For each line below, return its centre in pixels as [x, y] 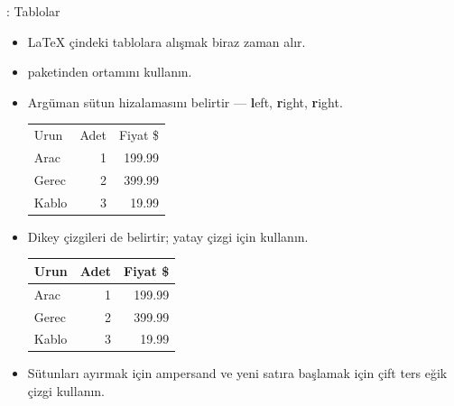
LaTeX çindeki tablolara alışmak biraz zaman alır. [167, 41]
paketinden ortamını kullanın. [110, 72]
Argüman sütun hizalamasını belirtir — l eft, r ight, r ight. [185, 101]
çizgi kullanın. [66, 391]
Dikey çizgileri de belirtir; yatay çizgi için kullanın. [168, 236]
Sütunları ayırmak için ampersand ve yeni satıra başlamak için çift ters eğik [237, 373]
